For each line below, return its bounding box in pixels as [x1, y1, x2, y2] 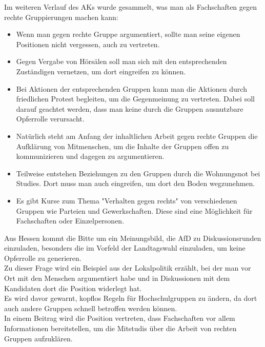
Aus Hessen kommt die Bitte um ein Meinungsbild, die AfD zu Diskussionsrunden [4, 232, 261, 243]
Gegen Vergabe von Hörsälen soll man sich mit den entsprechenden [16, 56, 227, 67]
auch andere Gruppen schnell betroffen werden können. [4, 302, 177, 313]
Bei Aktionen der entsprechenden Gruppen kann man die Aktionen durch [16, 83, 247, 94]
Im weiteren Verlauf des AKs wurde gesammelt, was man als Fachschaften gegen [4, 2, 257, 12]
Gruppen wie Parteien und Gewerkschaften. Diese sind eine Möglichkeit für [16, 205, 253, 216]
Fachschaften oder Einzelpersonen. [16, 215, 125, 226]
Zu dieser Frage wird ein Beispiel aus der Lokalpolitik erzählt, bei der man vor [4, 262, 251, 273]
